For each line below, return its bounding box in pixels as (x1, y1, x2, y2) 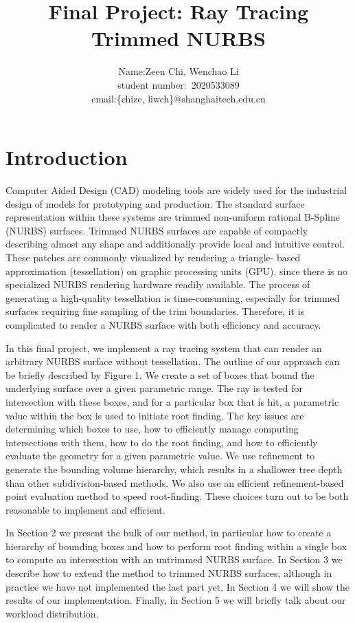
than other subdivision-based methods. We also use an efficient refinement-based (5, 475, 344, 490)
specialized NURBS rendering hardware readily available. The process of (5, 277, 310, 292)
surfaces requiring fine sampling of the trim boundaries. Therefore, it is (5, 304, 305, 318)
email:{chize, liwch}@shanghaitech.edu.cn (91, 91, 266, 105)
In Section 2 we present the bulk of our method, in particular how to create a (5, 525, 332, 540)
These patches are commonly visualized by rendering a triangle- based (5, 250, 301, 264)
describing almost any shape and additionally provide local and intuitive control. (5, 237, 345, 251)
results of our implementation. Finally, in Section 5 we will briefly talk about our (5, 593, 346, 607)
